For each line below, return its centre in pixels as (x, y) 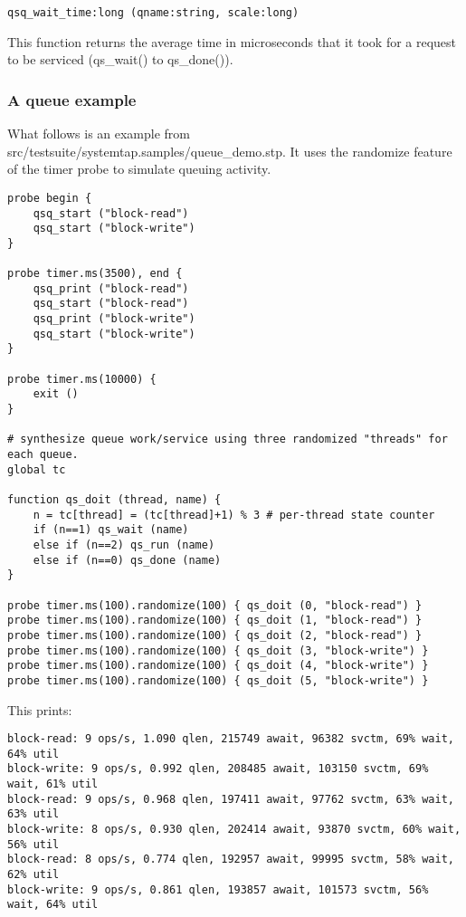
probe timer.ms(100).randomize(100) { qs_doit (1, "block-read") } (215, 621)
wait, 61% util (53, 784)
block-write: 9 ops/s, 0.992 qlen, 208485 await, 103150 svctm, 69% (218, 769)
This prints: (40, 709)
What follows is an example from (99, 134)
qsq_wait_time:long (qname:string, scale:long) (153, 13)
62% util (33, 874)
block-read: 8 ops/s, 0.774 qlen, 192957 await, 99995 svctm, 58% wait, (231, 860)
